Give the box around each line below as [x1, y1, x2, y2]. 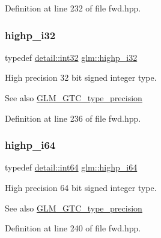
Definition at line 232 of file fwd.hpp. [5, 2, 141, 14]
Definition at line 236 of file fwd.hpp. [5, 111, 141, 124]
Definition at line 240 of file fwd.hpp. [5, 222, 141, 234]
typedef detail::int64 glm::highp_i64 [5, 161, 138, 174]
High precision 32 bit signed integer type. [5, 71, 157, 84]
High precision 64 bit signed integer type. [5, 181, 157, 193]
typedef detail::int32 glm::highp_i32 [5, 51, 138, 63]
